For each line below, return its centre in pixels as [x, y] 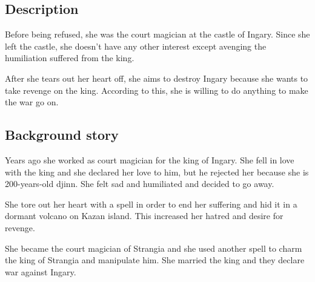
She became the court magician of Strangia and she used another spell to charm [154, 248]
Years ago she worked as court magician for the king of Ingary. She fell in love [150, 159]
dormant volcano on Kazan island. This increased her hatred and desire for [144, 216]
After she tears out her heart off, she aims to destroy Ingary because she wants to [157, 78]
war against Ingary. [41, 271]
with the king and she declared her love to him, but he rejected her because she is [157, 172]
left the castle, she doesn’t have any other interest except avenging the [136, 46]
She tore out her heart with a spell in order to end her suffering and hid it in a [151, 204]
